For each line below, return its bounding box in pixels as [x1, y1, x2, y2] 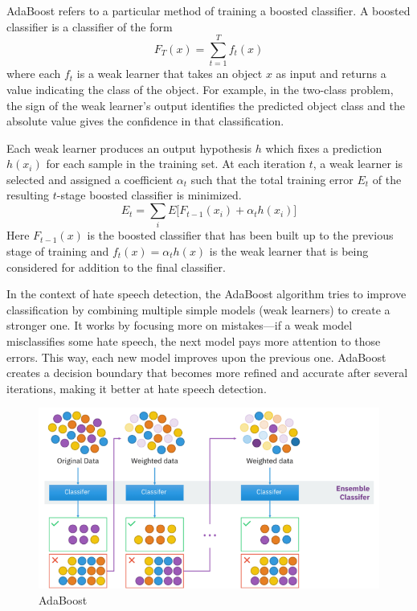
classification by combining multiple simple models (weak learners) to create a [6, 301, 390, 318]
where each [6, 65, 61, 82]
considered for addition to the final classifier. [6, 258, 226, 275]
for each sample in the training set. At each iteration [46, 155, 306, 172]
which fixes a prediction [265, 139, 382, 156]
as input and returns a [276, 65, 386, 82]
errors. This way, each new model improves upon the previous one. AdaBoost [6, 348, 386, 365]
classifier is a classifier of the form [6, 18, 173, 35]
